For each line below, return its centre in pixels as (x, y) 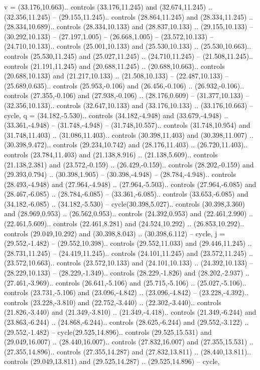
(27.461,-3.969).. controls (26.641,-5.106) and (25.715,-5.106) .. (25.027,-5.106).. (125, 282)
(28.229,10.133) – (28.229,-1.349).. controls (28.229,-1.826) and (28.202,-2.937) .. (127, 273)
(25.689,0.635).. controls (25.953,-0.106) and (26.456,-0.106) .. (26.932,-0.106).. (124, 85)
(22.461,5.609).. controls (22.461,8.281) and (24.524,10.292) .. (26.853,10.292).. (124, 223)
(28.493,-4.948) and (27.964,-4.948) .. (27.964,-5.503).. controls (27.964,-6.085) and (130, 184)
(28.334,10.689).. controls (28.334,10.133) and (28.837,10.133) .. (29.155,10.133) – (128, 26)
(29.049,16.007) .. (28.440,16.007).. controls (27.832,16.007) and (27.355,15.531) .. (129, 342)
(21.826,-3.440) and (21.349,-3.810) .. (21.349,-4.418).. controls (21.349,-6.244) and (130, 312)
